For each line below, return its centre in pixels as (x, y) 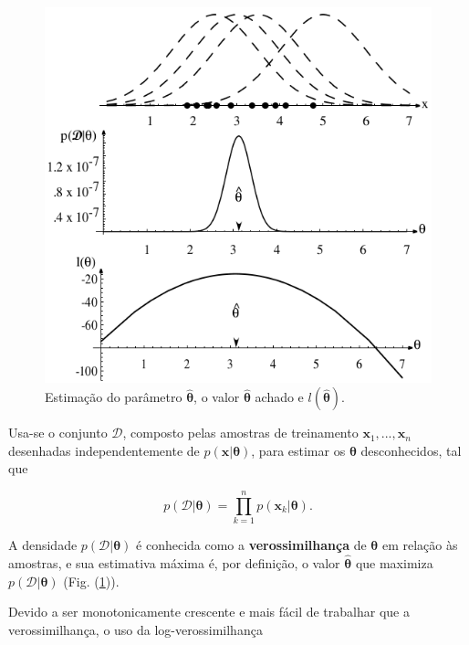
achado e (279, 397)
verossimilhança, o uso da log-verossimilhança (135, 629)
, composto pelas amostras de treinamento (240, 433)
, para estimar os (298, 450)
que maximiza (394, 562)
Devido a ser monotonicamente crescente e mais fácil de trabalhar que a (209, 612)
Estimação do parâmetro (114, 397)
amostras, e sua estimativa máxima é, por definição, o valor (174, 562)
